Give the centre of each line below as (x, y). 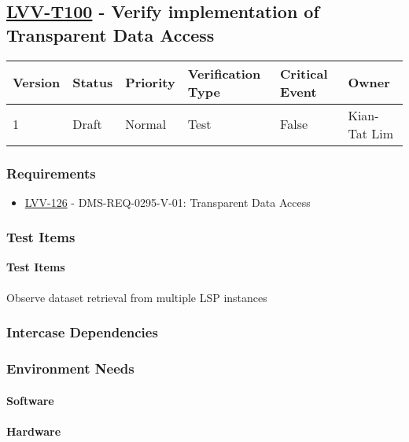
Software (30, 400)
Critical (304, 73)
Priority (150, 83)
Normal (146, 124)
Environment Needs (70, 368)
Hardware (34, 431)
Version (37, 83)
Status (93, 83)
